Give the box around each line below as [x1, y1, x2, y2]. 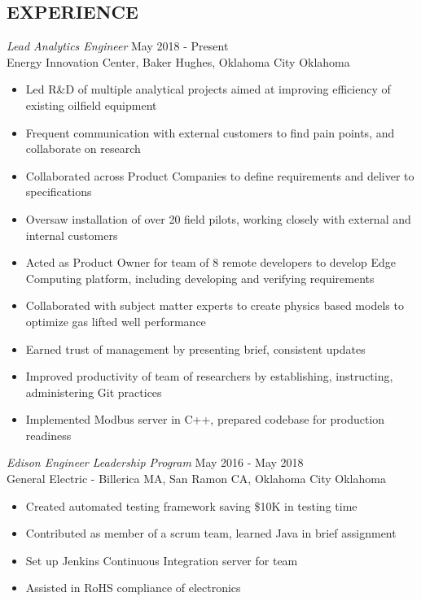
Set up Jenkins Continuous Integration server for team [25, 551, 298, 568]
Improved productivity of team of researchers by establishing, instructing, [25, 368, 393, 385]
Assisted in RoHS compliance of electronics [25, 579, 241, 596]
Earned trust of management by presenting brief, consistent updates [25, 340, 366, 357]
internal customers [25, 226, 118, 243]
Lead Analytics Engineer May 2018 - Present [7, 37, 229, 54]
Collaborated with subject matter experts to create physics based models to [25, 297, 404, 314]
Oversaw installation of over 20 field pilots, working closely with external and [25, 210, 411, 227]
